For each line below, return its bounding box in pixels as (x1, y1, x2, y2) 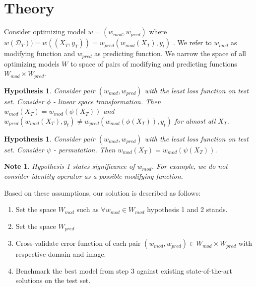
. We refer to (173, 37, 212, 48)
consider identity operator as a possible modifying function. (4, 171, 183, 181)
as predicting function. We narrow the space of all (94, 48, 246, 59)
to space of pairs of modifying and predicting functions (70, 58, 237, 69)
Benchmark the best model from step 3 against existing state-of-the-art (15, 265, 233, 276)
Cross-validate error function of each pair (15, 238, 141, 248)
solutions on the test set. (15, 275, 91, 286)
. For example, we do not (151, 161, 228, 171)
